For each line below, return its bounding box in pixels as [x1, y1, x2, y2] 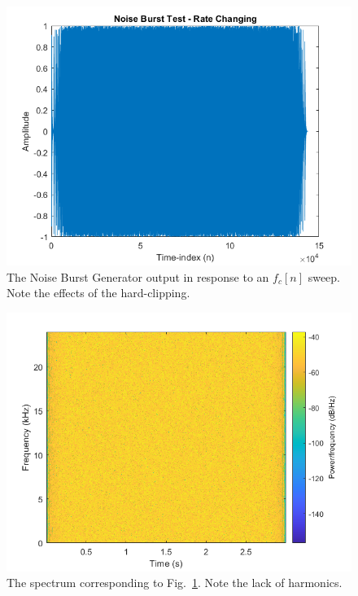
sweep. [308, 268, 341, 285]
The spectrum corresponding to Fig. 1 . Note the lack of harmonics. [7, 574, 343, 591]
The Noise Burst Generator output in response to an [7, 268, 269, 285]
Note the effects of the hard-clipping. [7, 284, 190, 301]
